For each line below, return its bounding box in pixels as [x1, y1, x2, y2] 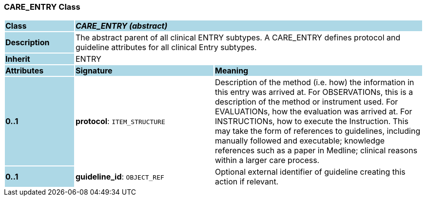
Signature [75, 66, 113, 76]
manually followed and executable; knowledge [214, 136, 385, 146]
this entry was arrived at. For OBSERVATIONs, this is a [214, 87, 413, 97]
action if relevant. [214, 177, 279, 187]
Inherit [5, 54, 30, 64]
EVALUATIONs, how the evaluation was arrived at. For [214, 107, 412, 117]
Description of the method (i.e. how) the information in [214, 77, 414, 88]
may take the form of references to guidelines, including [214, 126, 421, 136]
